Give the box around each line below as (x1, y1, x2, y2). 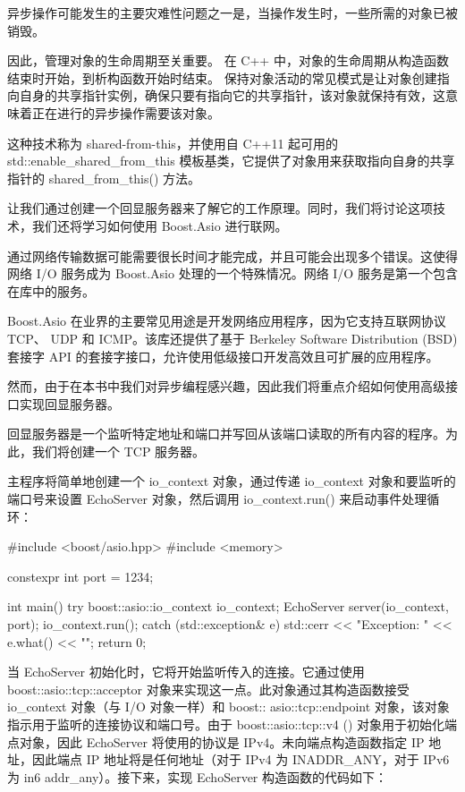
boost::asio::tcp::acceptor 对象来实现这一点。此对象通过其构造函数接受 (7, 679, 410, 698)
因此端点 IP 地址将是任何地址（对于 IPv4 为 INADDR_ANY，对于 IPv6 (31, 750, 450, 769)
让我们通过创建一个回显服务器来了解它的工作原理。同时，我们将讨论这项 (7, 199, 433, 217)
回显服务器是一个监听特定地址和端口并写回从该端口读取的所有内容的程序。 (7, 424, 445, 443)
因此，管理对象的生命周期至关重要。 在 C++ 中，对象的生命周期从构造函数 (7, 51, 449, 70)
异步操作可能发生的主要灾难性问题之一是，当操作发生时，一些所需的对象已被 (7, 4, 458, 21)
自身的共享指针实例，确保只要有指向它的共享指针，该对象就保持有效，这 (19, 86, 445, 105)
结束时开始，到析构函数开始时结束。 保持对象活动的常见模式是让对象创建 (7, 68, 437, 87)
